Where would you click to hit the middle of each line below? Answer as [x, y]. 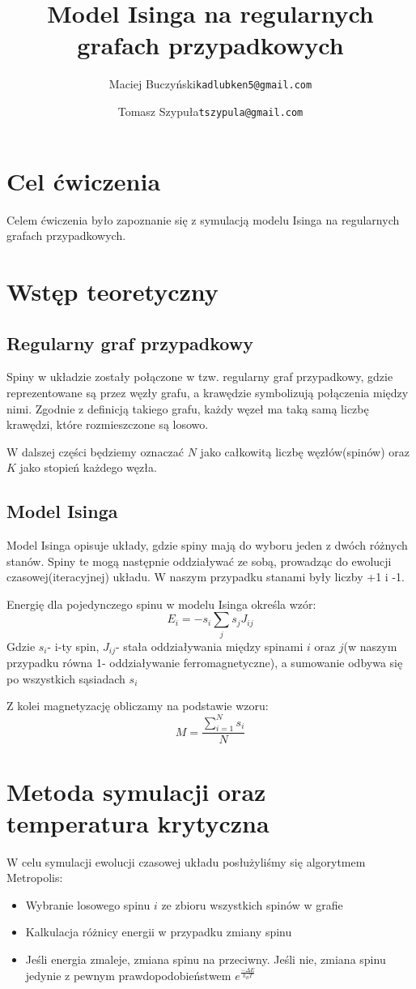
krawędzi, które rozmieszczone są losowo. [108, 424]
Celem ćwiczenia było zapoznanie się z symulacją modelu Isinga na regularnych [203, 219]
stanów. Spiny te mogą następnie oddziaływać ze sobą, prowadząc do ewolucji [199, 561]
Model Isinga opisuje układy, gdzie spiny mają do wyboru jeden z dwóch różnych [207, 545]
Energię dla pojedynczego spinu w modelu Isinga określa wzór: [161, 604]
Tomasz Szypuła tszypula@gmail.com [210, 111]
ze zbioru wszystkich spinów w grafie [252, 904]
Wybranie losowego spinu [88, 904]
